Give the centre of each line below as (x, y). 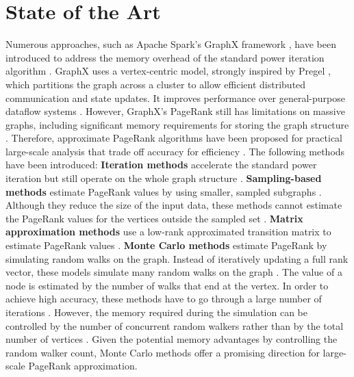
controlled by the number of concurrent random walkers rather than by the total (175, 325)
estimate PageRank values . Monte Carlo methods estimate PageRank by (166, 245)
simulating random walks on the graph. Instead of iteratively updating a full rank (177, 258)
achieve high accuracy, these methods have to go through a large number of (164, 299)
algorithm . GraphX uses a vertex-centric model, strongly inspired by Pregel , (168, 71)
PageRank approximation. (83, 366)
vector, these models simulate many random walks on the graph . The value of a (174, 272)
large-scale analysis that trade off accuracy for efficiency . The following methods (175, 151)
